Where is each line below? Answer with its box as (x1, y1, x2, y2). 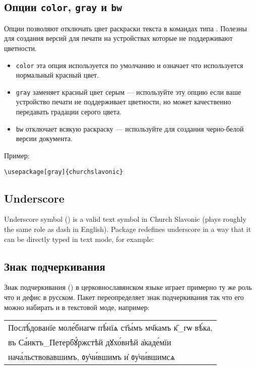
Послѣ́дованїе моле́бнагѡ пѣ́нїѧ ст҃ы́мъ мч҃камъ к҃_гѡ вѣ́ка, (8, 322, 213, 334)
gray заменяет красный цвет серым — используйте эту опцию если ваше (16, 86, 241, 97)
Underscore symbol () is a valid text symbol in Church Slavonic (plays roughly (4, 214, 246, 224)
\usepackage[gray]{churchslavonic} (4, 168, 123, 175)
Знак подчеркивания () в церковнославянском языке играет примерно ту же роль (4, 282, 252, 292)
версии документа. (16, 133, 73, 144)
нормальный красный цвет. (16, 70, 99, 80)
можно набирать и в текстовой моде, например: (4, 301, 150, 312)
